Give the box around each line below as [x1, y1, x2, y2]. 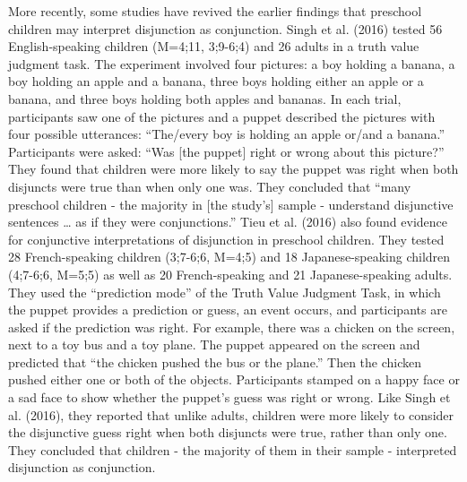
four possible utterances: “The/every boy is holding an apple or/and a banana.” [8, 125, 445, 143]
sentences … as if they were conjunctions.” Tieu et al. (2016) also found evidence [8, 212, 448, 231]
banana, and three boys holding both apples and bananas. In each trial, [8, 89, 402, 108]
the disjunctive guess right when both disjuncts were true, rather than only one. [8, 423, 447, 442]
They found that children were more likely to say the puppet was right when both [8, 159, 459, 178]
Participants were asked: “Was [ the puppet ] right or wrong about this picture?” [8, 142, 445, 160]
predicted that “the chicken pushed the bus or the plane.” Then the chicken [8, 352, 422, 371]
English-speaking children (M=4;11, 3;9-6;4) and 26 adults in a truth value [8, 37, 419, 56]
